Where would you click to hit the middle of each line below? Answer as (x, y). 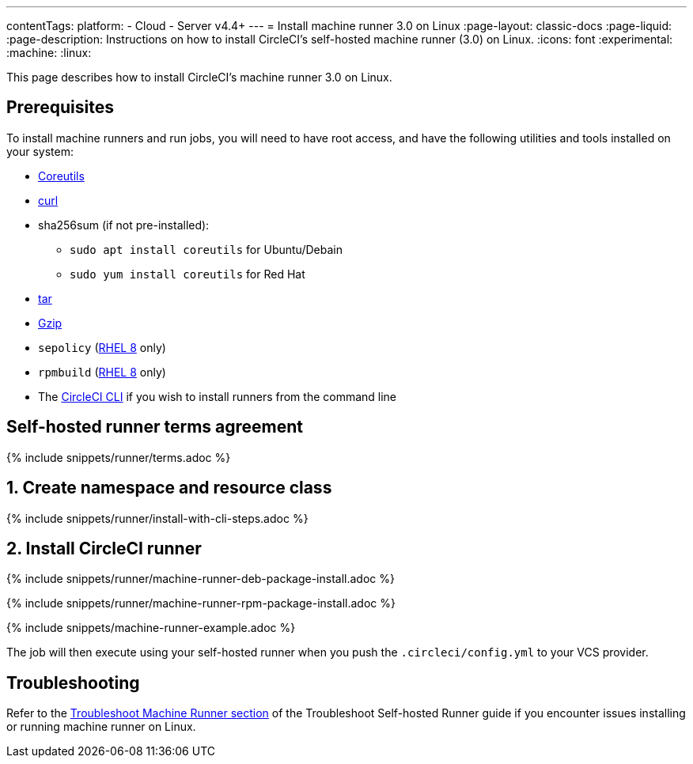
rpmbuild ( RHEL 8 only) (102, 372)
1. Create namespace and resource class (169, 488)
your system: (40, 151)
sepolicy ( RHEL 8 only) (102, 347)
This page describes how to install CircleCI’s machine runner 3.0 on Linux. (199, 77)
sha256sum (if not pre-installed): (124, 225)
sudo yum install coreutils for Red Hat (187, 274)
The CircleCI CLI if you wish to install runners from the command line (218, 396)
